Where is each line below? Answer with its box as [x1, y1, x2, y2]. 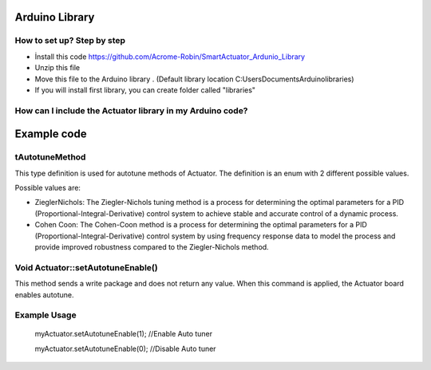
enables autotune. [14, 289, 75, 299]
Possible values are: [14, 183, 81, 193]
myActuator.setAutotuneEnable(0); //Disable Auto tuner [34, 344, 216, 353]
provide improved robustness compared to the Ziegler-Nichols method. [34, 242, 269, 251]
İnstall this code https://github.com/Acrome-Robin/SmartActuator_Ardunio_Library [34, 52, 306, 61]
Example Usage [14, 309, 77, 321]
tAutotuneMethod [14, 152, 86, 163]
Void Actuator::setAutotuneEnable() [14, 262, 159, 273]
